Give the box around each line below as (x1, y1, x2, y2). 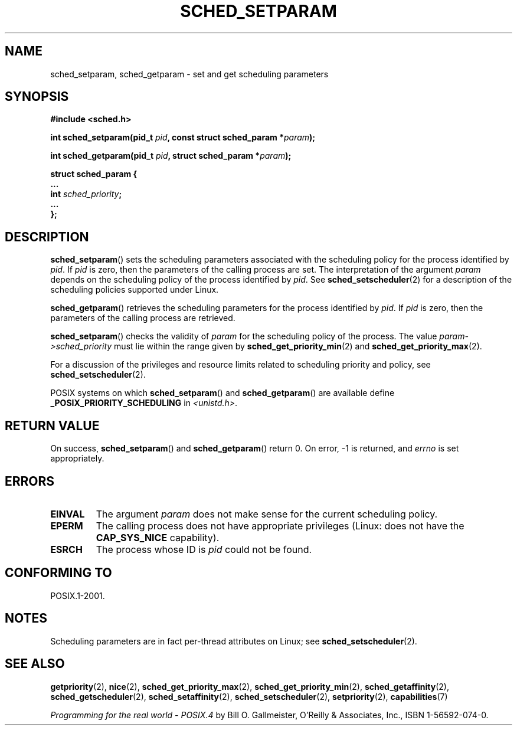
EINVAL (50, 508, 85, 520)
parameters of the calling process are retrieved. (50, 313, 235, 323)
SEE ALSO (5, 656, 65, 672)
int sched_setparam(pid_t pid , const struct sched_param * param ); (50, 132, 316, 143)
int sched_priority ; (50, 189, 122, 199)
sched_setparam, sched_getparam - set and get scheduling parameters (50, 68, 329, 79)
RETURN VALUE (5, 418, 100, 433)
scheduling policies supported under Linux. (50, 284, 219, 295)
